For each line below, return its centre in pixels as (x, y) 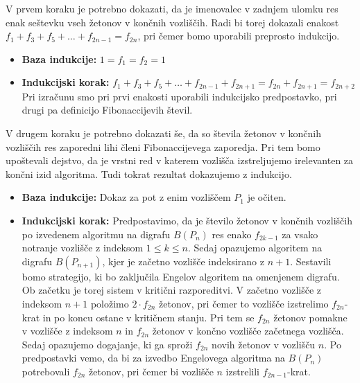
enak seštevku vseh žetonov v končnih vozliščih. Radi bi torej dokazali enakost (172, 22)
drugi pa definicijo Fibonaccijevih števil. (107, 110)
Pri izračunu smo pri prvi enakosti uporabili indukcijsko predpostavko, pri (179, 96)
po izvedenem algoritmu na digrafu (96, 234)
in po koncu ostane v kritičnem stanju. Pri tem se (148, 317)
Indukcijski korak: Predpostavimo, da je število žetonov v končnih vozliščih (187, 220)
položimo (110, 303)
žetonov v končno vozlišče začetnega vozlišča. (248, 331)
